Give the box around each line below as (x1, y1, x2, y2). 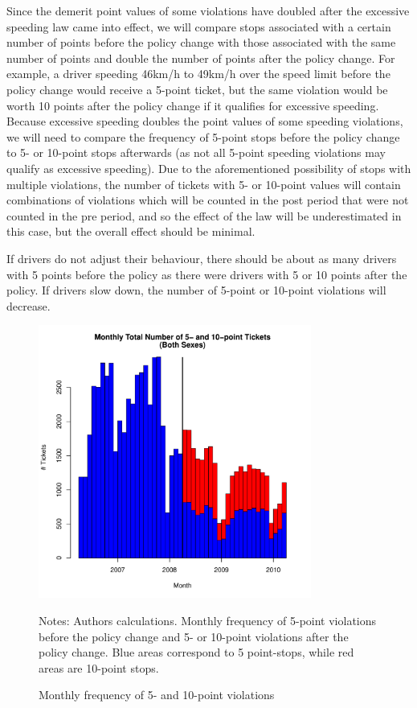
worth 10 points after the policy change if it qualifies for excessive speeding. (6, 97, 379, 113)
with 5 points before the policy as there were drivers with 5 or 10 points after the (6, 265, 407, 282)
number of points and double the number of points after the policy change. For (6, 49, 395, 66)
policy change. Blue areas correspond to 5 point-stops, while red (39, 644, 354, 661)
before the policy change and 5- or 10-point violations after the (39, 628, 349, 644)
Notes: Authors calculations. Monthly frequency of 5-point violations (39, 612, 377, 629)
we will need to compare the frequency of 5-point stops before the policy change (6, 128, 400, 145)
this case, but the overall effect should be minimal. (6, 223, 256, 240)
